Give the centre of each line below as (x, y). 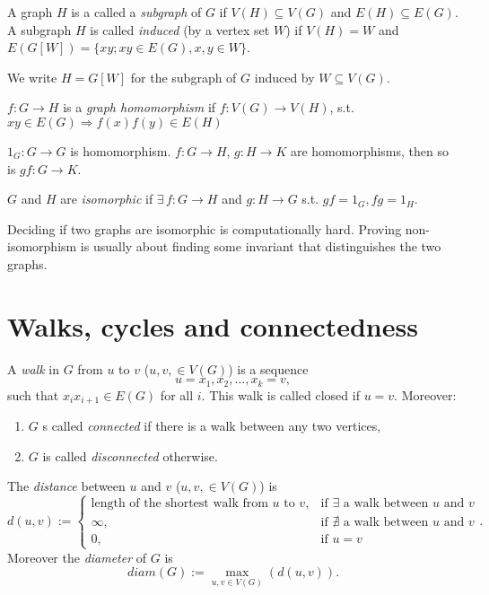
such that (33, 394)
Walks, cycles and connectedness (213, 325)
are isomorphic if (107, 199)
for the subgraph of (183, 77)
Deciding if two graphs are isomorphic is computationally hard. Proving (205, 228)
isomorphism (42, 246)
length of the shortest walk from (179, 504)
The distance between (66, 486)
